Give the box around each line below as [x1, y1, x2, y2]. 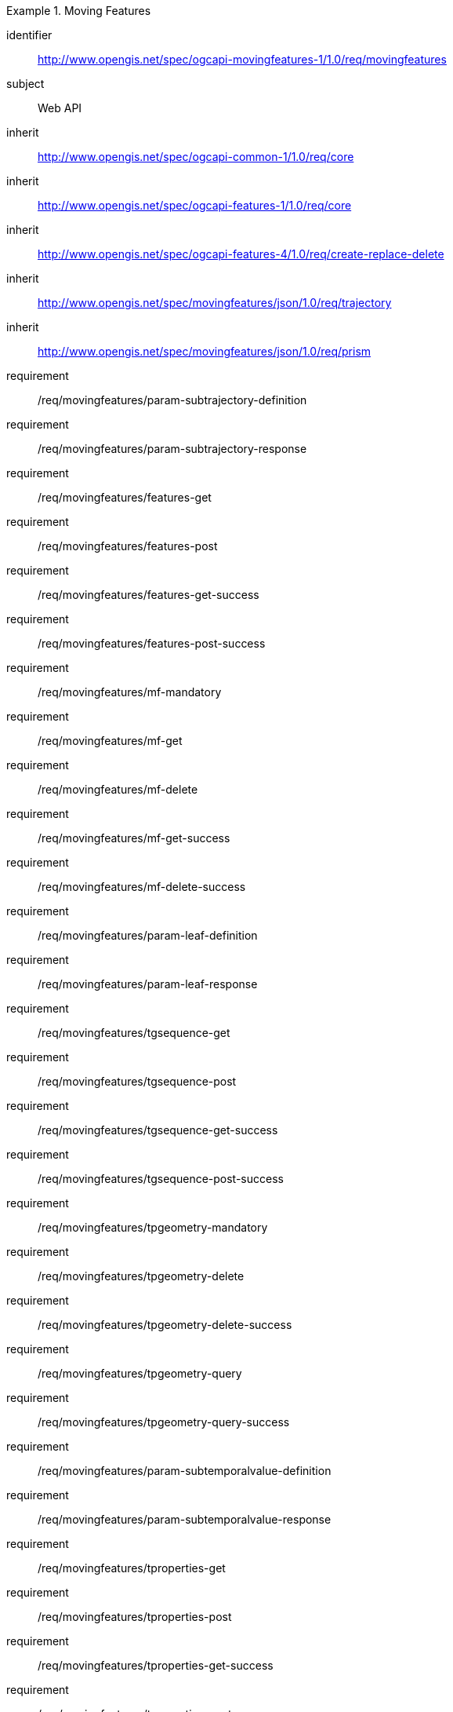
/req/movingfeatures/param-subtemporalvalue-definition [38, 1464, 332, 1477]
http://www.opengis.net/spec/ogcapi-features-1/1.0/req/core [38, 199, 352, 212]
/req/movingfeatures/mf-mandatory [38, 685, 222, 699]
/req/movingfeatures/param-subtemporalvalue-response [38, 1513, 332, 1526]
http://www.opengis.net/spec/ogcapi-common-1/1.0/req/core [38, 150, 354, 163]
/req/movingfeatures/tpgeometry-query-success [38, 1415, 290, 1429]
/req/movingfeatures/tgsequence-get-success [38, 1123, 278, 1137]
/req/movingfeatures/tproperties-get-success [38, 1659, 274, 1672]
